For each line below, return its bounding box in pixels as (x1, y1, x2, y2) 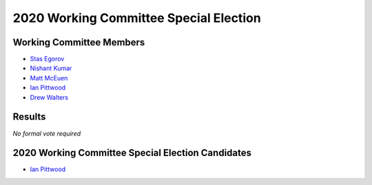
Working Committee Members (12, 36, 145, 48)
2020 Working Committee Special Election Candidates (12, 147, 251, 159)
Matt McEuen (30, 74, 68, 82)
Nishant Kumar (30, 64, 72, 72)
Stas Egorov (30, 55, 65, 63)
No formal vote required (12, 129, 81, 138)
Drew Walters (30, 93, 69, 101)
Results (12, 111, 46, 123)
